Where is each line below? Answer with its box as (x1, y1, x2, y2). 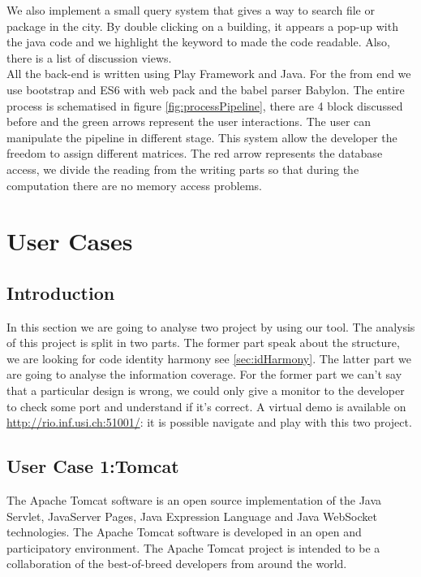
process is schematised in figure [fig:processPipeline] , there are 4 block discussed (6, 97, 403, 114)
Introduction (6, 280, 115, 305)
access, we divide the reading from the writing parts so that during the (6, 160, 359, 177)
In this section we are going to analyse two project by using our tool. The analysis (6, 318, 415, 335)
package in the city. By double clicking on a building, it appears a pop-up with (6, 17, 398, 34)
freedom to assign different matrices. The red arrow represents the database (6, 145, 383, 162)
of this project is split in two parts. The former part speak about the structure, (6, 334, 400, 351)
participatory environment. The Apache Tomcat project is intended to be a (6, 539, 380, 556)
